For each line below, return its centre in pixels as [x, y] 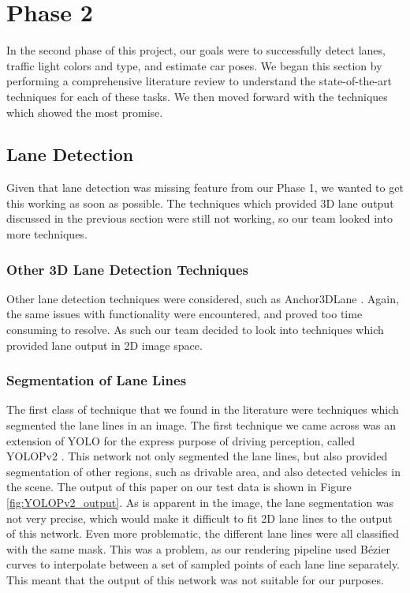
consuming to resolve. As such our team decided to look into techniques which [195, 330]
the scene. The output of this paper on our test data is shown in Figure [179, 487]
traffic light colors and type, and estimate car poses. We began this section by [194, 65]
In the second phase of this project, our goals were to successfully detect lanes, [196, 50]
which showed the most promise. [85, 112]
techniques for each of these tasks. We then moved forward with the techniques [197, 96]
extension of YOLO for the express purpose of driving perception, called [181, 440]
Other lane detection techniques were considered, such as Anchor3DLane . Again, [203, 298]
